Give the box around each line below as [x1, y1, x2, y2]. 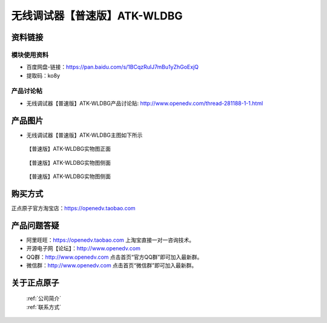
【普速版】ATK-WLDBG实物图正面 [26, 145, 111, 153]
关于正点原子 [11, 278, 59, 288]
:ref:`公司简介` [26, 295, 62, 302]
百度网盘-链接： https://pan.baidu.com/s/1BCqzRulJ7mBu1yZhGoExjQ [26, 64, 199, 71]
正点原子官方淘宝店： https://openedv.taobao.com [11, 204, 136, 211]
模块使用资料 [11, 50, 49, 59]
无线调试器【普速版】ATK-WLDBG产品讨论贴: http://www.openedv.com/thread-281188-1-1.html [26, 99, 263, 107]
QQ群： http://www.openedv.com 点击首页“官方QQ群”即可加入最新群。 [26, 253, 203, 261]
